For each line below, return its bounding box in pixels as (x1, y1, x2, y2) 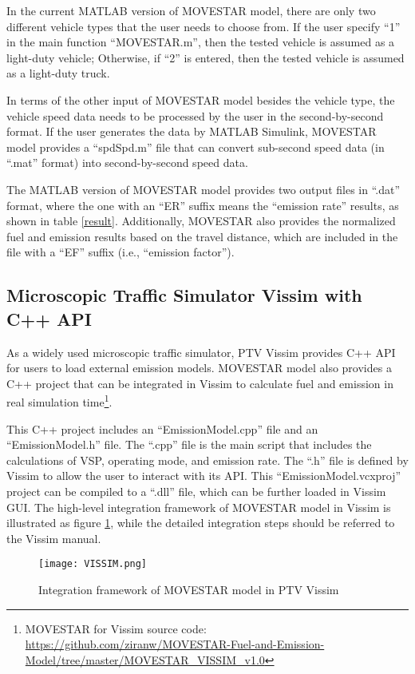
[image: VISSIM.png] (38, 558, 148, 570)
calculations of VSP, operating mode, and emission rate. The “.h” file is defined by (6, 451, 409, 468)
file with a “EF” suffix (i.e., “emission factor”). (6, 244, 235, 260)
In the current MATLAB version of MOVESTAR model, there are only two (6, 2, 376, 18)
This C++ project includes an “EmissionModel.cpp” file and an (6, 420, 318, 437)
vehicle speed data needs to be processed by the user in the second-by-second (6, 107, 384, 124)
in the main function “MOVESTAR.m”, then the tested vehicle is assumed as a (6, 34, 395, 50)
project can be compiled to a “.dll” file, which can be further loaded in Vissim (6, 482, 386, 499)
